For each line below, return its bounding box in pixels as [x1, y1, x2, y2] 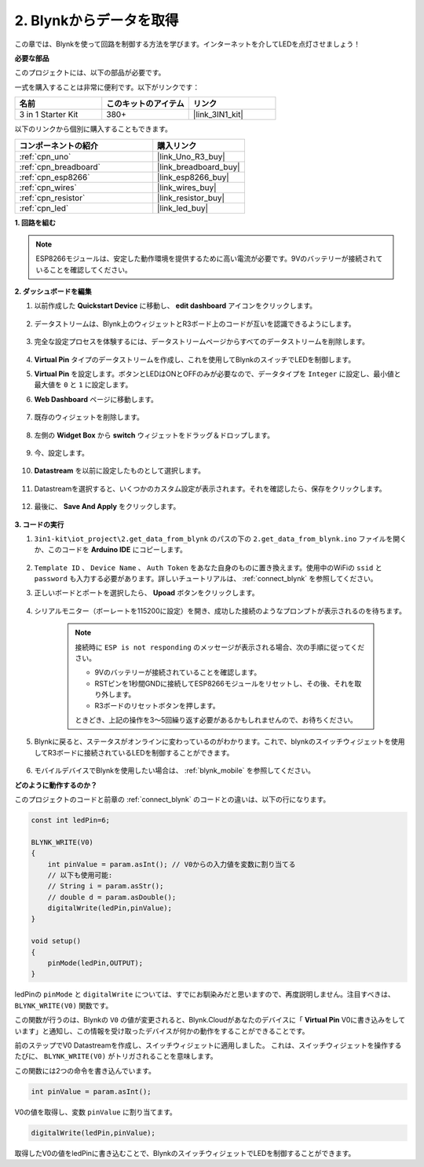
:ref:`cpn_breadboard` [19, 161, 101, 172]
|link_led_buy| [157, 203, 208, 214]
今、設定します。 [34, 448, 90, 457]
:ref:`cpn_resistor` [19, 192, 86, 203]
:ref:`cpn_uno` [19, 151, 71, 162]
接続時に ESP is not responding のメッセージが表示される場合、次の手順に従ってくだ [75, 642, 365, 652]
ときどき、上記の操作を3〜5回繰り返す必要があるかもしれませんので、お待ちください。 [75, 715, 357, 724]
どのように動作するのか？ [14, 780, 97, 789]
